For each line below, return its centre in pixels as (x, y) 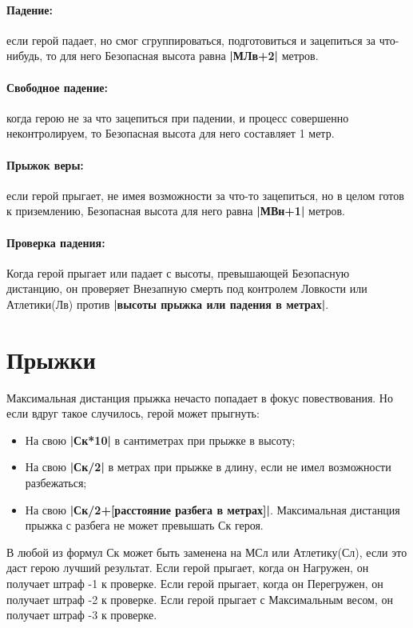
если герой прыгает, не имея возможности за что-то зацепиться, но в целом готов (205, 195)
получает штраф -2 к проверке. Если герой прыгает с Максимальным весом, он (200, 599)
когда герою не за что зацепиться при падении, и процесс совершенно (178, 117)
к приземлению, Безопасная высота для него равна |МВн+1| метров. (176, 211)
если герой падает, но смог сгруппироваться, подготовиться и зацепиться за (191, 40)
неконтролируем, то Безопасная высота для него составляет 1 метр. (171, 133)
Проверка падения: (56, 242)
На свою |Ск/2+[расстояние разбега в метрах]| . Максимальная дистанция (212, 509)
